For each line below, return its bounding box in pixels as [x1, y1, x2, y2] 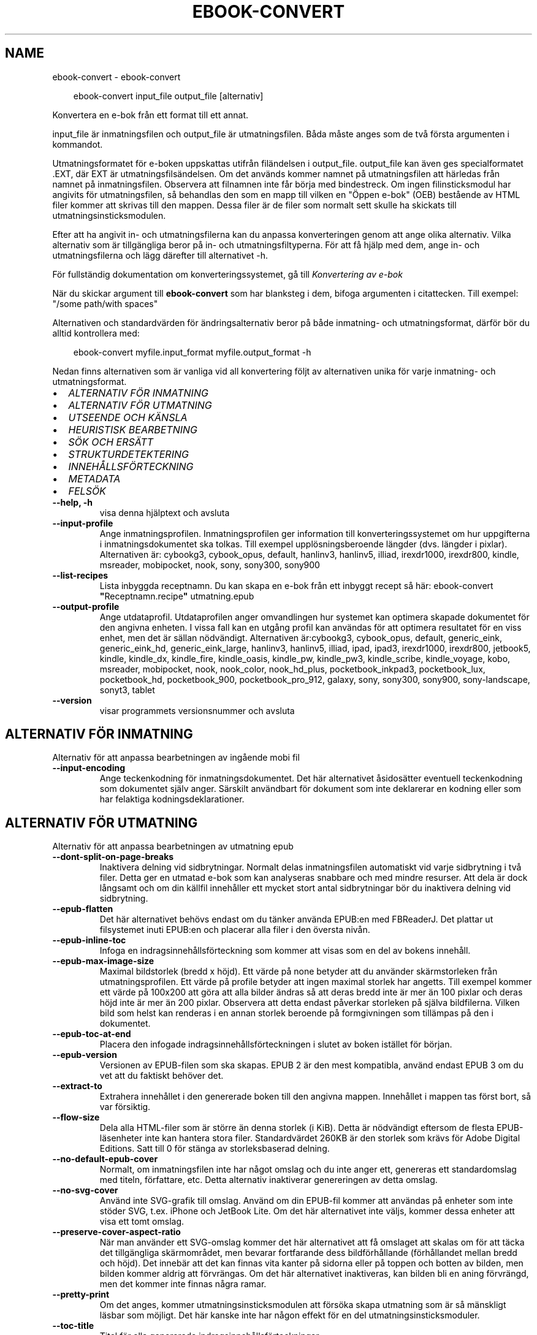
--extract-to [52, 1081, 102, 1092]
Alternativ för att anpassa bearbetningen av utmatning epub [52, 841, 294, 852]
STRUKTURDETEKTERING [68, 447, 189, 460]
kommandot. [52, 139, 103, 150]
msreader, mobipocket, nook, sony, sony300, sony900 [99, 559, 320, 570]
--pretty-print [52, 1289, 110, 1300]
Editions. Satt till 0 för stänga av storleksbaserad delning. [99, 1143, 330, 1154]
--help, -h [52, 496, 93, 508]
